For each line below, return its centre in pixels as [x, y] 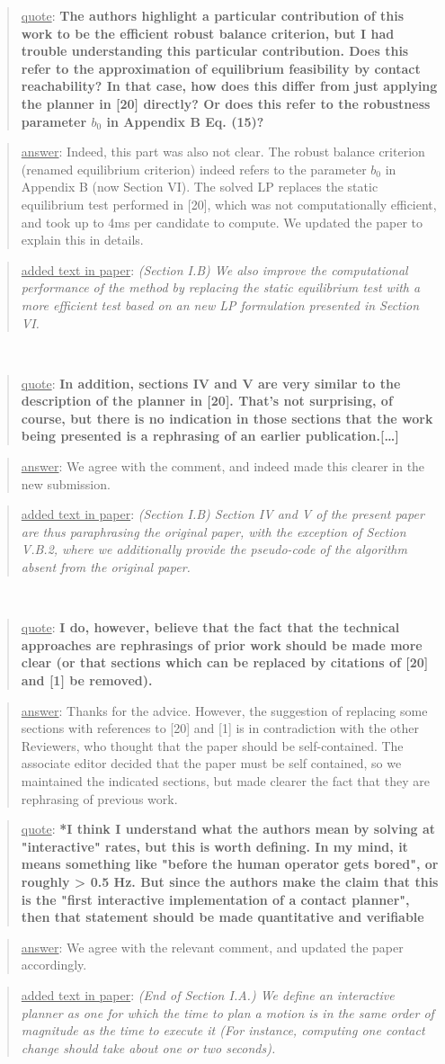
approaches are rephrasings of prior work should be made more [222, 644]
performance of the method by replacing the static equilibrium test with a [221, 287]
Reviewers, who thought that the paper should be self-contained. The [212, 745]
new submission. [66, 483]
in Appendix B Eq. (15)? [185, 121]
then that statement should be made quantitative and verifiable [222, 917]
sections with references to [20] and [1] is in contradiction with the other [220, 728]
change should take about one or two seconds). [148, 1047]
